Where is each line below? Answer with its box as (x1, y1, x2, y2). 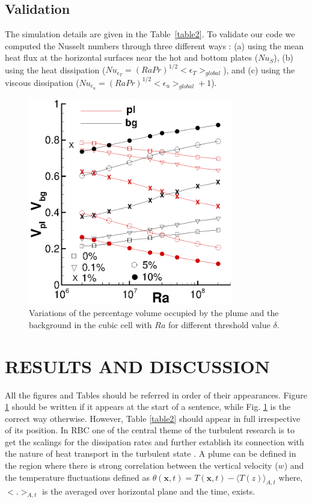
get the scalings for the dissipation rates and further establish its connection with (5, 435, 304, 448)
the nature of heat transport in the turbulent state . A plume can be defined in (5, 447, 296, 460)
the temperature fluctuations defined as (5, 471, 150, 483)
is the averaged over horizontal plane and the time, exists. (41, 485, 255, 498)
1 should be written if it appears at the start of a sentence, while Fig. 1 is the (5, 400, 291, 413)
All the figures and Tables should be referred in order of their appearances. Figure (5, 388, 307, 401)
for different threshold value (168, 318, 271, 331)
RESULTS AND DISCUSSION (5, 353, 270, 378)
